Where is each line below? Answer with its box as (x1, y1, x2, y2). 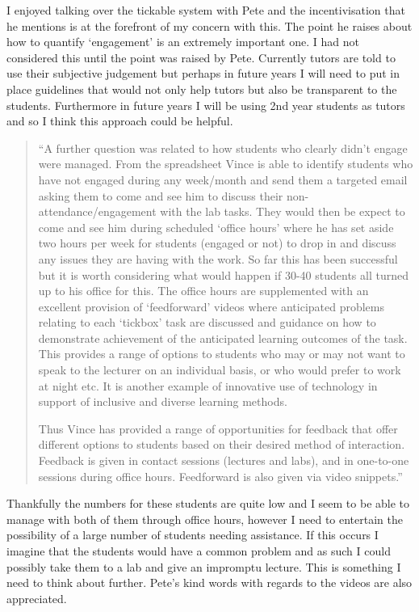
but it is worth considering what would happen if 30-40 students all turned (38, 266, 409, 283)
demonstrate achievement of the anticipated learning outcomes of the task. (38, 329, 408, 346)
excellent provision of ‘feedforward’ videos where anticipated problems (38, 298, 385, 314)
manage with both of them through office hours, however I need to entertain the (6, 510, 403, 527)
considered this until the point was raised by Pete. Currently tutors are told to (6, 49, 396, 65)
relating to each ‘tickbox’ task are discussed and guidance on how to (38, 314, 376, 331)
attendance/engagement (38, 203, 157, 220)
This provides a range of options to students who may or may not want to (38, 345, 405, 362)
